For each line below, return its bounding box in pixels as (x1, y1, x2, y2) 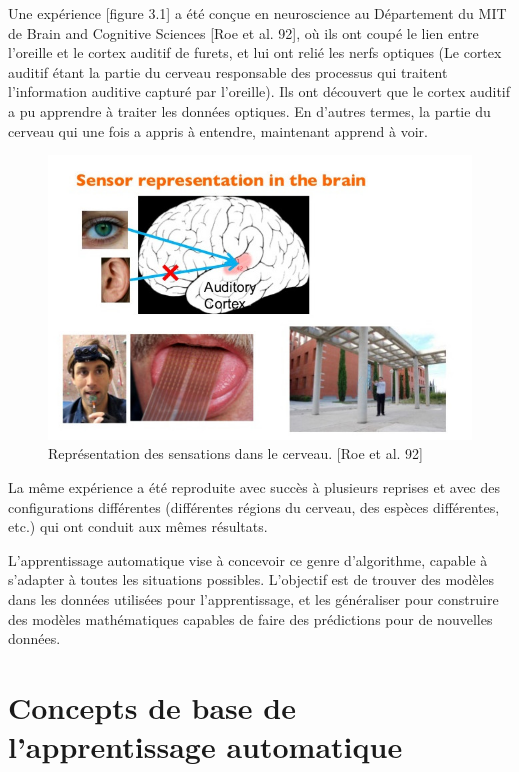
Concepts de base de (8, 686, 296, 727)
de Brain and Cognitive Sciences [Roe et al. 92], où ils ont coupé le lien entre (8, 22, 479, 43)
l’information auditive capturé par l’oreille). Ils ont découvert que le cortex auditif (8, 81, 511, 102)
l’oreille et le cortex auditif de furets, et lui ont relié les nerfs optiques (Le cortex (8, 42, 502, 63)
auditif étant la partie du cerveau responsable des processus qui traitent (8, 61, 448, 82)
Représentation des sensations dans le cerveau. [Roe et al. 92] (48, 443, 423, 464)
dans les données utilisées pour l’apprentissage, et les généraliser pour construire (8, 588, 499, 609)
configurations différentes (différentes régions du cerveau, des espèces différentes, (8, 496, 500, 517)
